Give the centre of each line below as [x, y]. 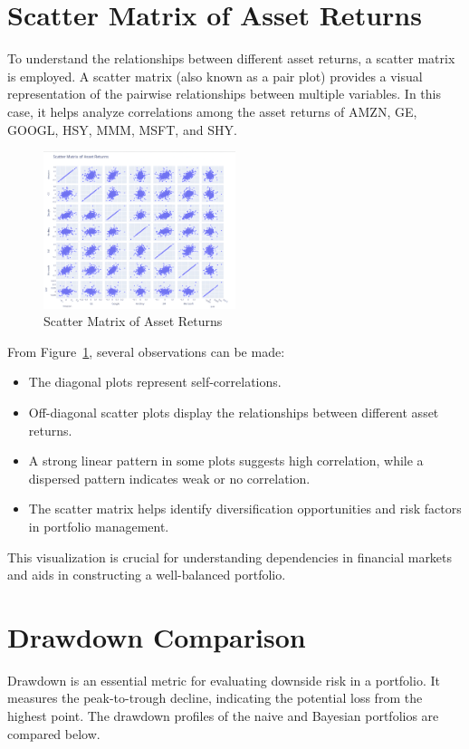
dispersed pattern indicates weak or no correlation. [169, 478]
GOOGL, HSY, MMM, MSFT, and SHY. [122, 129]
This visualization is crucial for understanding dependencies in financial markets [230, 557]
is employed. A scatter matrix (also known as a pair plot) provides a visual [215, 76]
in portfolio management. [99, 526]
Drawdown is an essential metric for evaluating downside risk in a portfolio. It [224, 680]
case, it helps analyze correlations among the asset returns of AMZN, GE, [212, 111]
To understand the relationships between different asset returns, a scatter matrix [231, 58]
